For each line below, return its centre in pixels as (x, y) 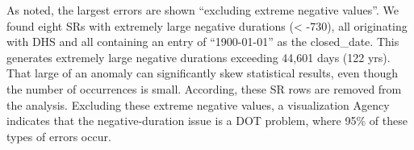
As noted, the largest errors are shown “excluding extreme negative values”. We (203, 10)
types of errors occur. (59, 136)
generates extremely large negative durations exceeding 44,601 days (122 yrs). (199, 57)
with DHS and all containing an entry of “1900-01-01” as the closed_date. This (203, 42)
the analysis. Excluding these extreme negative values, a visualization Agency (198, 104)
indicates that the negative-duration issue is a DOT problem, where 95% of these (207, 121)
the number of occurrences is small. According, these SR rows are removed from (204, 88)
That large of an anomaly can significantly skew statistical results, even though (203, 73)
